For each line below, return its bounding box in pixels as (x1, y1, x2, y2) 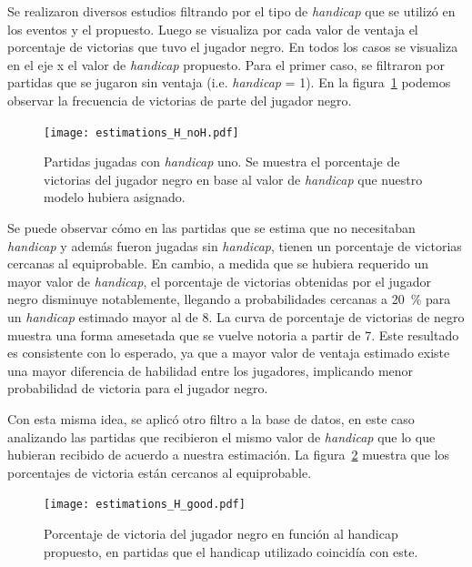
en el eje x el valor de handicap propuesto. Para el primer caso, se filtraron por (7, 55, 445, 74)
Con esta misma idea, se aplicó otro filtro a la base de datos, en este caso (7, 409, 415, 428)
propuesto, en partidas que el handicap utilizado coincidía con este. (44, 542, 418, 561)
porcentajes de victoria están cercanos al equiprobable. (7, 462, 312, 481)
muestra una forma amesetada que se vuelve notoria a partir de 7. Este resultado (7, 325, 459, 344)
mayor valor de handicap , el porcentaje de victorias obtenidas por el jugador (7, 271, 431, 290)
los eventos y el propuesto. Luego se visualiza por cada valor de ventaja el (7, 19, 418, 38)
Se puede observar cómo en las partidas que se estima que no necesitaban (7, 218, 416, 237)
